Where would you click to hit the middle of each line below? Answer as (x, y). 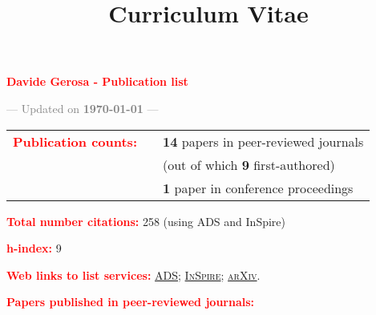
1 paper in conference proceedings (258, 188)
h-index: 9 (34, 248)
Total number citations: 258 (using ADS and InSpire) (146, 221)
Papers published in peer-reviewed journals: (131, 302)
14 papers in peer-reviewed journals (263, 141)
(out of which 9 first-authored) (249, 164)
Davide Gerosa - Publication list (97, 81)
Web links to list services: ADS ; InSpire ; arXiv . (133, 275)
